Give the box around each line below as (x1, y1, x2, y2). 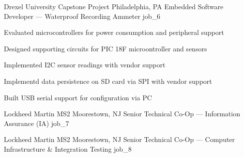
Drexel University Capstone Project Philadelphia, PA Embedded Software (4, 1, 224, 11)
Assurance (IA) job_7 (4, 118, 69, 128)
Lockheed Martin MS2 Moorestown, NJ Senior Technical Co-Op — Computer (4, 134, 235, 144)
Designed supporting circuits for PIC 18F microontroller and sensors (4, 43, 207, 53)
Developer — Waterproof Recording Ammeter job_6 (4, 11, 160, 21)
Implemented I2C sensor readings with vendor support (4, 60, 166, 70)
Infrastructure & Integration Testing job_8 (4, 143, 132, 154)
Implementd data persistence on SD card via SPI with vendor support (4, 76, 212, 86)
